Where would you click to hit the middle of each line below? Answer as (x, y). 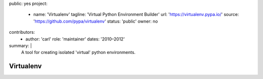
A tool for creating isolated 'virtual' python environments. (78, 53)
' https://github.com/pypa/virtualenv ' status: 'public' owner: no (96, 21)
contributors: (22, 32)
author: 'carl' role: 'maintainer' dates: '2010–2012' (75, 39)
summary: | (20, 45)
